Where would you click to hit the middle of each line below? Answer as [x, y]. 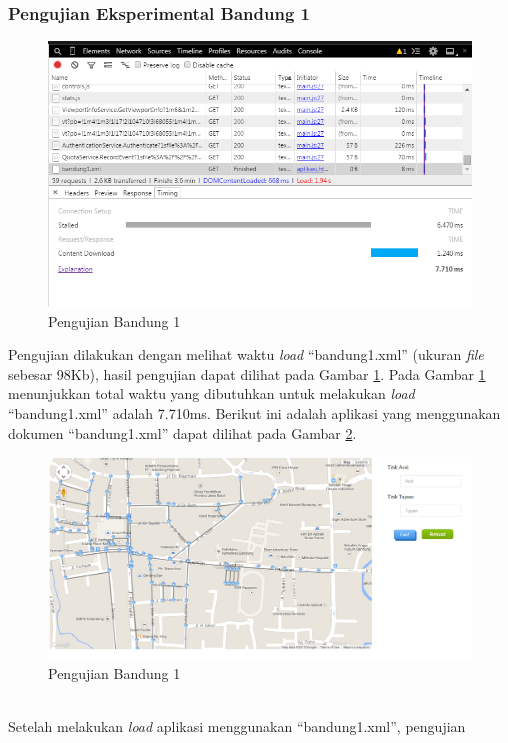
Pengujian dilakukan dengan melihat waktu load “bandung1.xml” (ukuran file [246, 354]
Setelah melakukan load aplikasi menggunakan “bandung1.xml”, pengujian [237, 726]
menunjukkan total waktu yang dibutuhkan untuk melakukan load [211, 393]
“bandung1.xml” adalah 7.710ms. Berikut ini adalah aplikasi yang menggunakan [254, 412]
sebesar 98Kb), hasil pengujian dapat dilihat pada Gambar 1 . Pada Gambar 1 [247, 373]
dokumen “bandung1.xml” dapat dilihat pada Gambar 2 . [182, 432]
